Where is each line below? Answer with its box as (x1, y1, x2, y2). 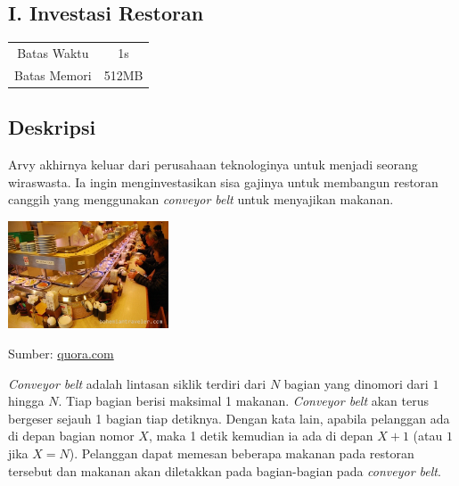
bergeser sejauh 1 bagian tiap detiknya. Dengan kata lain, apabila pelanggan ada (8, 408, 450, 427)
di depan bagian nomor (8, 426, 135, 445)
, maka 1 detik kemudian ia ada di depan (148, 426, 373, 445)
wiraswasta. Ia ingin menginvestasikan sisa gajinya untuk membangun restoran (8, 172, 439, 191)
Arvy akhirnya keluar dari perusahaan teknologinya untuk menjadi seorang (8, 155, 418, 174)
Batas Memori (14, 65, 92, 84)
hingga (8, 391, 45, 410)
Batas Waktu (17, 43, 89, 62)
